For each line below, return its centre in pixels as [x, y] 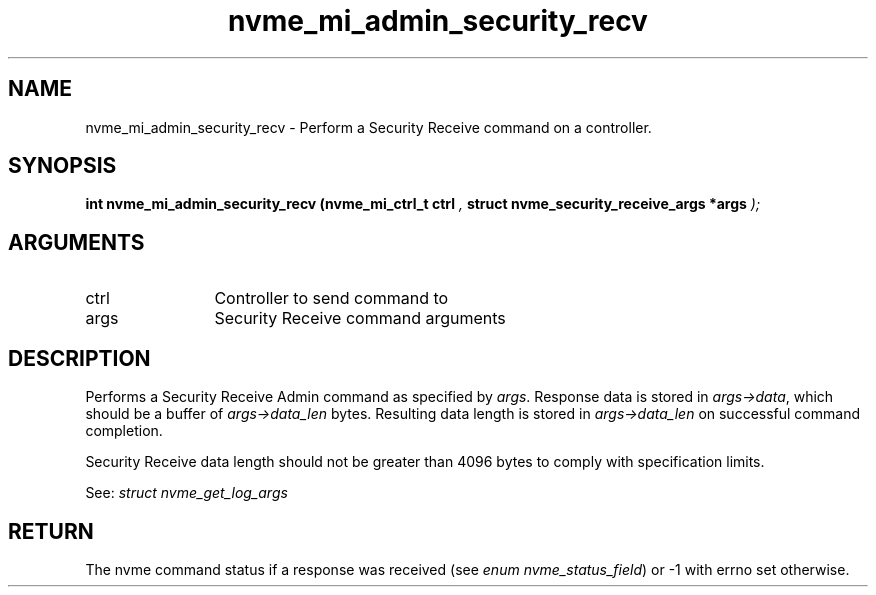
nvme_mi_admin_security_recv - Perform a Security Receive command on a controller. [368, 127]
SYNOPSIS [62, 166]
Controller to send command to [331, 298]
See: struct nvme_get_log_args [186, 493]
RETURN [51, 531]
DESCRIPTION [79, 358]
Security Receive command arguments [360, 318]
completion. [124, 431]
